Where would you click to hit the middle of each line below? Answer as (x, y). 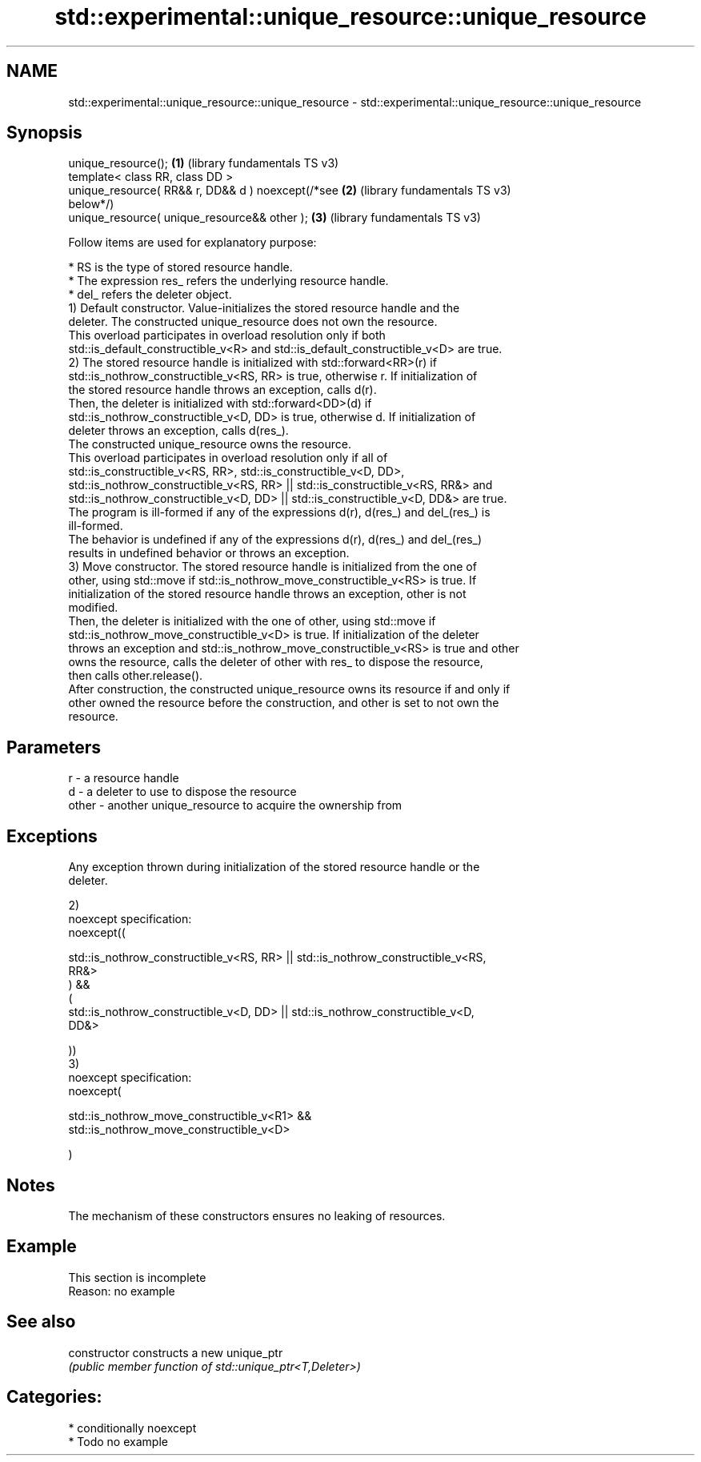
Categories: (54, 1397)
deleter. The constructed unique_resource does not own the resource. (253, 322)
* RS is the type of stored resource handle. (180, 267)
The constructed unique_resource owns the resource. (210, 444)
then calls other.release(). (136, 676)
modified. (93, 608)
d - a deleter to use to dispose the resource (182, 792)
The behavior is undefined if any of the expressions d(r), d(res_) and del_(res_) (275, 540)
